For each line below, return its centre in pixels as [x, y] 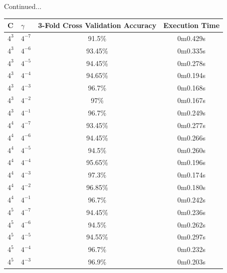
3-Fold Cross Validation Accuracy [97, 25]
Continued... [23, 6]
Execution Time [191, 25]
